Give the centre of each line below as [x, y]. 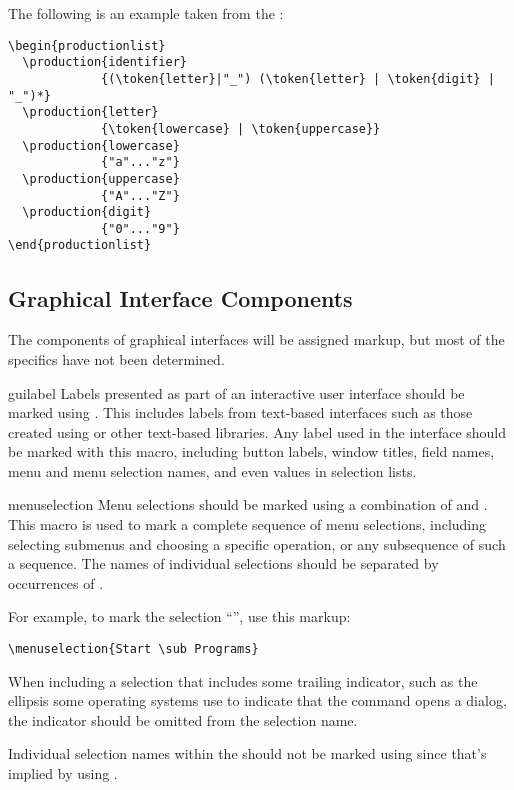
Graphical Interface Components [180, 297]
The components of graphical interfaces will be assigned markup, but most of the [256, 339]
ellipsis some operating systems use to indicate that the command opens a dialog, [257, 700]
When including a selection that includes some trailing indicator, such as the [243, 680]
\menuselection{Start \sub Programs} [133, 649]
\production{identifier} [104, 62]
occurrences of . [56, 582]
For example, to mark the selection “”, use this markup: [179, 616]
